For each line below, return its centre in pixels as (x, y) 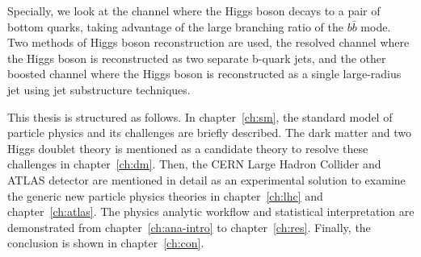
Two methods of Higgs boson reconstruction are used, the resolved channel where (208, 42)
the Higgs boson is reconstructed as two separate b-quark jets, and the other (197, 58)
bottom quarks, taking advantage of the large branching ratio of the (175, 26)
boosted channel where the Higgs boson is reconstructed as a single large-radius (204, 74)
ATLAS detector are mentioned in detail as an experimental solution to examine (206, 179)
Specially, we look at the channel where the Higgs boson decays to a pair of (194, 10)
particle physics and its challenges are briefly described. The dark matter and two (209, 133)
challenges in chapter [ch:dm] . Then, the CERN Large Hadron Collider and (194, 164)
